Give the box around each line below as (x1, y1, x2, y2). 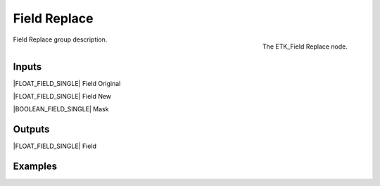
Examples (13, 161, 58, 173)
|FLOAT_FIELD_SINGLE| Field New (13, 92, 112, 101)
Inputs (13, 61, 42, 73)
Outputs (13, 123, 50, 135)
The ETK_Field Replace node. (262, 42, 348, 51)
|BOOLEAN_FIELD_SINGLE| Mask (13, 105, 109, 113)
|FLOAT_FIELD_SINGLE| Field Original (13, 79, 121, 87)
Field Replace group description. (13, 35, 108, 44)
